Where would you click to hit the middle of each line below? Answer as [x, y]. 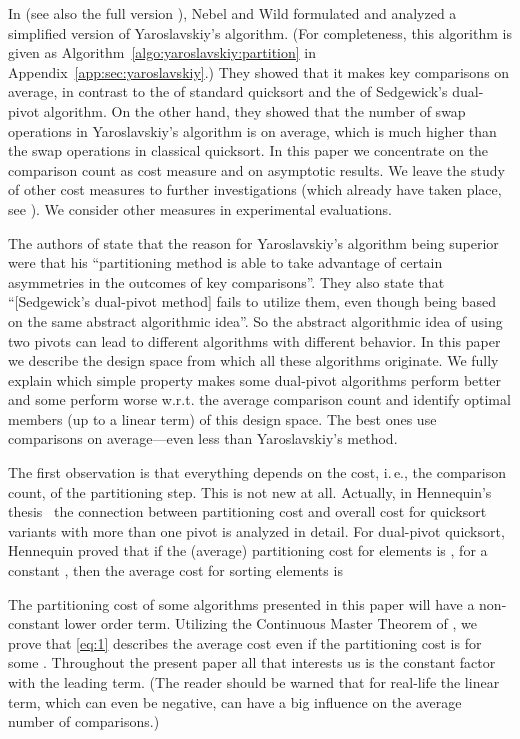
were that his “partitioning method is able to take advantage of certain [225, 262]
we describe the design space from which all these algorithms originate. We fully [253, 360]
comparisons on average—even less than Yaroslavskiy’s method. [203, 438]
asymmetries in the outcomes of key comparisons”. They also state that [226, 281]
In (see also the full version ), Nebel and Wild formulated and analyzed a [232, 13]
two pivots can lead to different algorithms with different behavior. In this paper [254, 340]
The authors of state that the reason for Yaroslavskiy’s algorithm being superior [253, 242]
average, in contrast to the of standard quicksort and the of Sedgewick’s [228, 91]
